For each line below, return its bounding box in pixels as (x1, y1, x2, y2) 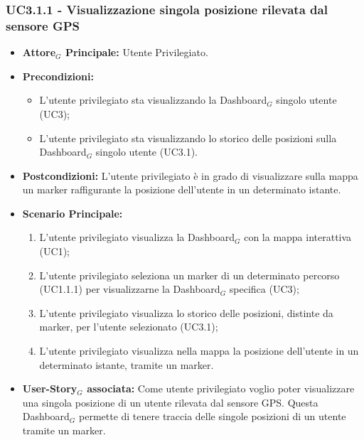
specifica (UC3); (229, 281, 299, 296)
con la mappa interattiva (244, 230, 352, 245)
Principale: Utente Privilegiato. (65, 45, 208, 60)
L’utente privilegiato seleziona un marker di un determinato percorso (39, 267, 340, 282)
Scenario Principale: (22, 205, 123, 220)
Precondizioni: (22, 68, 94, 83)
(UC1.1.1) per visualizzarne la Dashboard (39, 281, 220, 296)
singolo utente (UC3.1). (95, 144, 198, 159)
